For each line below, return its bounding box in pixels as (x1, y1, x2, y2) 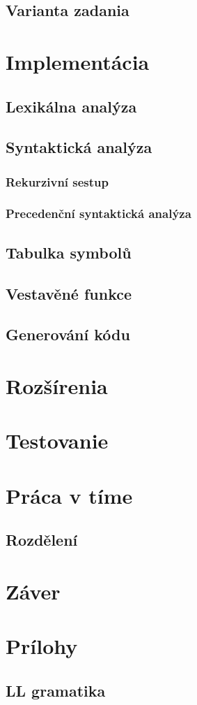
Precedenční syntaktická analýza (6, 205, 191, 222)
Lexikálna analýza (6, 95, 137, 117)
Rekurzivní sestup (6, 173, 109, 190)
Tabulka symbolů (6, 241, 132, 263)
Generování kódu (6, 324, 130, 345)
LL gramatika (6, 679, 106, 701)
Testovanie (6, 426, 109, 455)
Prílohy (6, 632, 78, 660)
